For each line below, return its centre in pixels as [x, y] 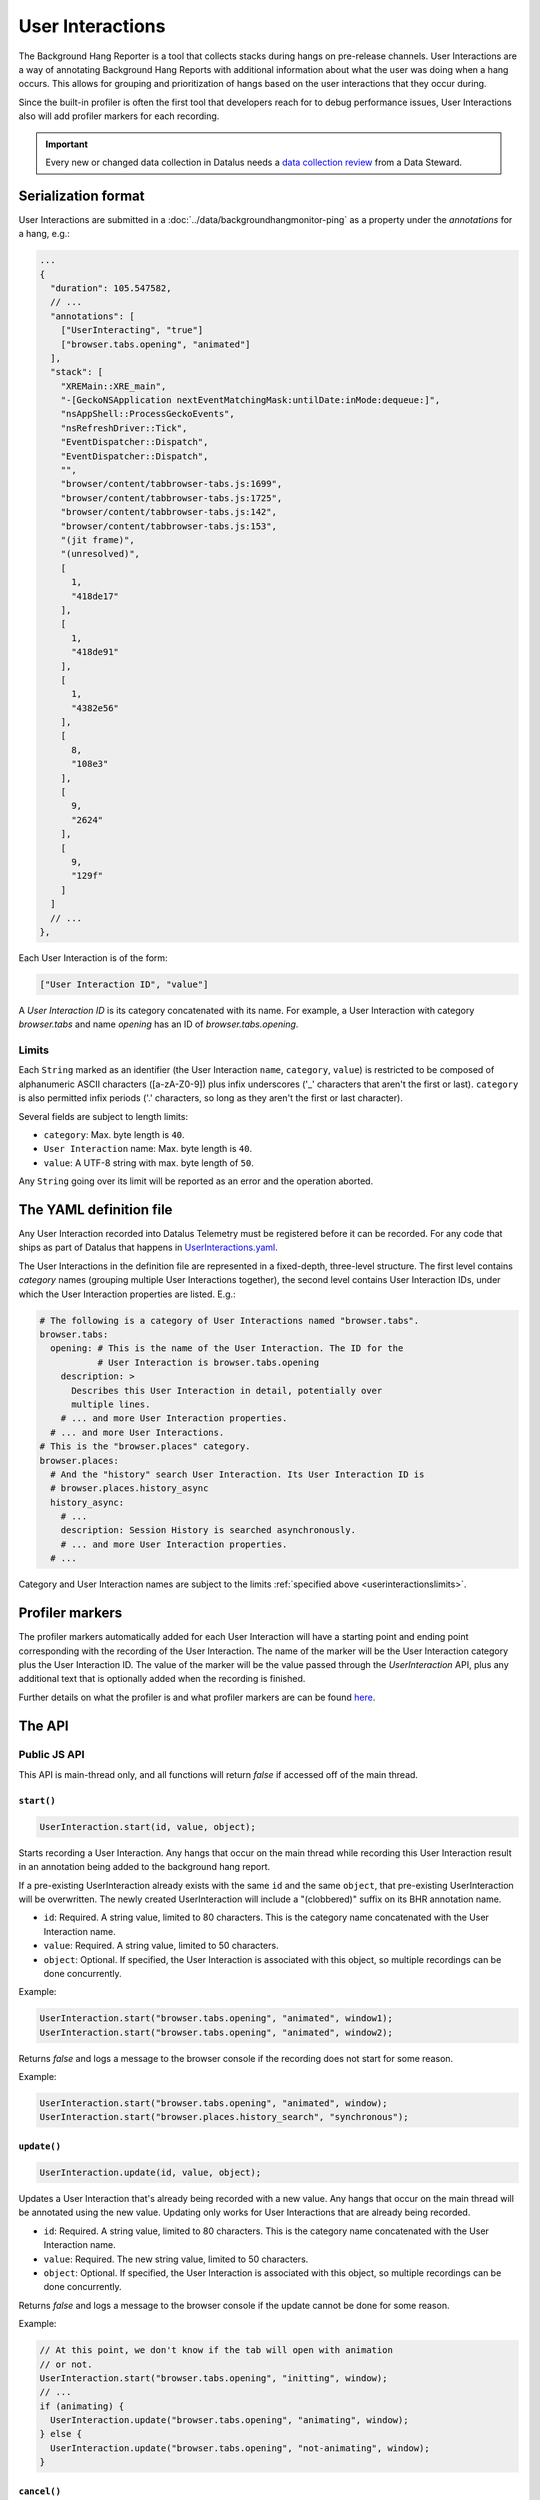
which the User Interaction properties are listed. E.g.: [127, 1294]
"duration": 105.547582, [111, 288]
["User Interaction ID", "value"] [124, 984]
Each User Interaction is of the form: [93, 957]
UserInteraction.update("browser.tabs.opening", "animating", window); [229, 2420]
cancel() [40, 2491]
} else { [61, 2434]
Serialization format [81, 195]
